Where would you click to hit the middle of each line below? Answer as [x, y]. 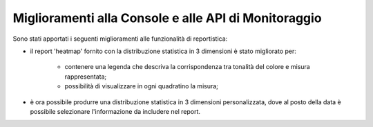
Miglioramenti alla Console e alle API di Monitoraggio [167, 18]
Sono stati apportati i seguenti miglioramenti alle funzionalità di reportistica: [120, 39]
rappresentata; [86, 77]
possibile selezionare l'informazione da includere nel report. [115, 111]
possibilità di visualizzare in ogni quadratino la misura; [142, 86]
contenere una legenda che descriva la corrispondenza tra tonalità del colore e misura [187, 67]
